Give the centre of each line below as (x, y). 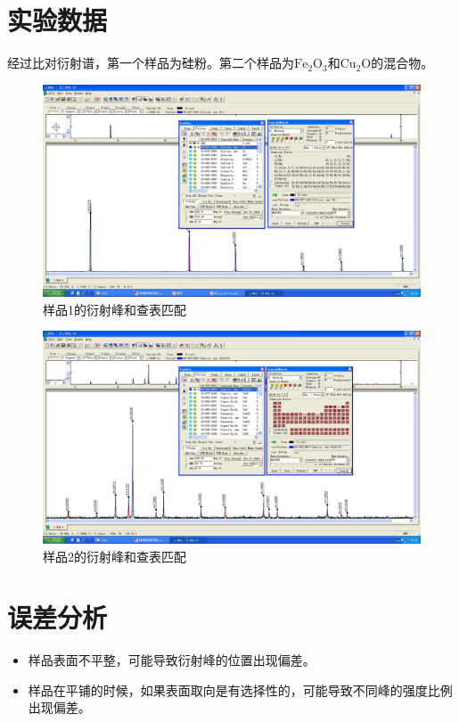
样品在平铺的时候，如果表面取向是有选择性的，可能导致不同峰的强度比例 (240, 689)
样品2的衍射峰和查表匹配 (115, 556)
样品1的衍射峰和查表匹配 (115, 309)
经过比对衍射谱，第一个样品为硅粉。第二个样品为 (151, 63)
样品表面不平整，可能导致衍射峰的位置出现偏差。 (172, 660)
